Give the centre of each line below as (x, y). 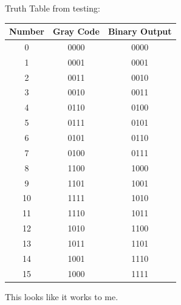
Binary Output (140, 31)
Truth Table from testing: (53, 8)
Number (27, 31)
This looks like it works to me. (62, 296)
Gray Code (76, 31)
